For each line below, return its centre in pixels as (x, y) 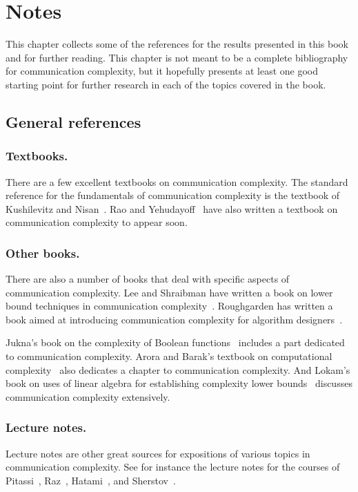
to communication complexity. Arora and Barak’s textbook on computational (169, 356)
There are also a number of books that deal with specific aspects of (148, 279)
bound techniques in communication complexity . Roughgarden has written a (169, 306)
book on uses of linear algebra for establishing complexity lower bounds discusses (179, 383)
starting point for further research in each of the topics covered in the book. (166, 84)
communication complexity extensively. (88, 396)
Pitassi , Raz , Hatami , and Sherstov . (91, 480)
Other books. (43, 253)
